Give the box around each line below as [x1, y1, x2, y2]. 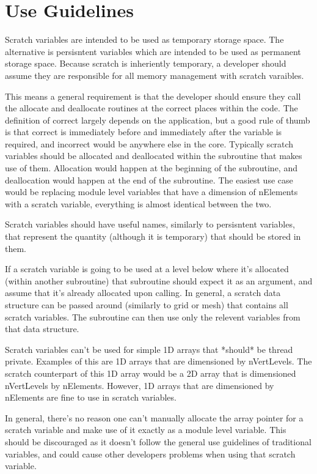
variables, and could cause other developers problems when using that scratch [5, 447, 296, 460]
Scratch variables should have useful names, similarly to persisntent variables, [5, 218, 295, 231]
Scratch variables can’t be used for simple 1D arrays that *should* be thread [5, 343, 293, 355]
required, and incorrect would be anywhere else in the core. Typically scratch [5, 137, 294, 150]
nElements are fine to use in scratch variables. [5, 391, 177, 404]
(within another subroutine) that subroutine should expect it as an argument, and [5, 274, 313, 287]
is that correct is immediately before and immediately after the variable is [5, 125, 282, 138]
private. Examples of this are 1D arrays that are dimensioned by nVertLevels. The [5, 355, 312, 368]
